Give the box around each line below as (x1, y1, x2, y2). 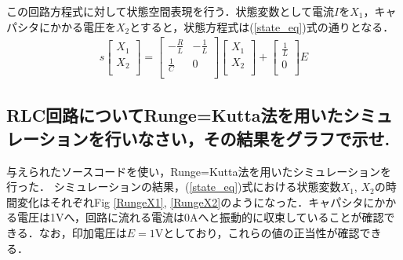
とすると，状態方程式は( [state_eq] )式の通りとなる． (129, 18, 394, 35)
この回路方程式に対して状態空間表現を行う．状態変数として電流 (6, 3, 335, 19)
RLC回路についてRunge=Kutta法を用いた (6, 103, 343, 127)
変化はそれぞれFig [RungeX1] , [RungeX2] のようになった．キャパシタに (16, 193, 375, 210)
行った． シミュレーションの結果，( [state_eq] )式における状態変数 (6, 178, 341, 195)
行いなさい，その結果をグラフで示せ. (104, 126, 390, 150)
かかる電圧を (49, 18, 116, 35)
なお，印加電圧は (38, 224, 127, 240)
